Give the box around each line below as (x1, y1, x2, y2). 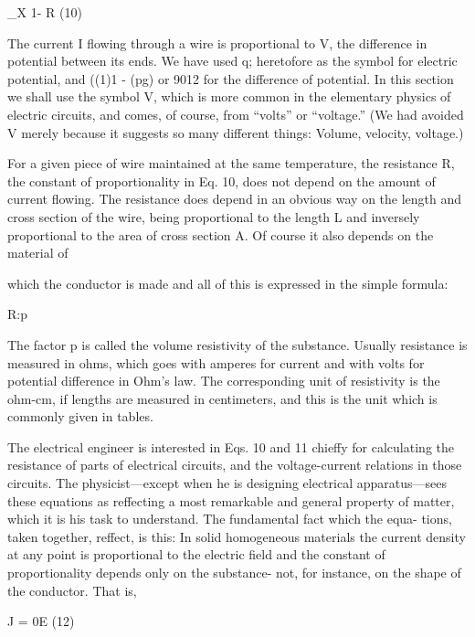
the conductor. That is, (7, 580, 137, 600)
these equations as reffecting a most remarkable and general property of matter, (7, 491, 455, 510)
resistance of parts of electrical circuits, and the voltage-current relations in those (7, 455, 462, 474)
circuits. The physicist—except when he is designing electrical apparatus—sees (7, 473, 447, 493)
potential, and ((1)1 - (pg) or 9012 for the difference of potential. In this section (7, 69, 454, 88)
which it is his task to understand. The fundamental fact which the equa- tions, (7, 509, 452, 528)
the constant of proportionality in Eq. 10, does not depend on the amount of (7, 171, 436, 190)
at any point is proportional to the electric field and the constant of (7, 545, 385, 564)
